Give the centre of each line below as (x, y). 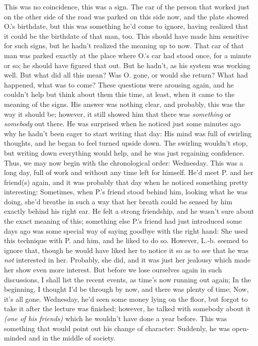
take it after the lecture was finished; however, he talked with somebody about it (127, 308)
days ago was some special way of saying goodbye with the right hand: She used (126, 230)
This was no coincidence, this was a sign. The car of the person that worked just (127, 6)
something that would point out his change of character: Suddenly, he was (117, 328)
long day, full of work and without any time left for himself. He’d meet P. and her (129, 172)
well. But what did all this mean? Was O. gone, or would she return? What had (126, 75)
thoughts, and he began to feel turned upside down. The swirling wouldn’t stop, (126, 143)
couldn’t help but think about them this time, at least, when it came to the (119, 94)
